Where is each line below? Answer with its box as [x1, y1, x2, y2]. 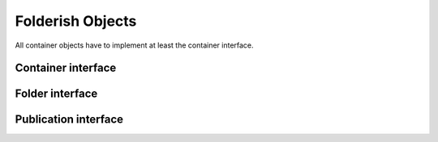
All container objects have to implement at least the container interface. [15, 40, 255, 50]
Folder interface [15, 87, 98, 101]
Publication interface [15, 113, 124, 127]
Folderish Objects [15, 12, 137, 30]
